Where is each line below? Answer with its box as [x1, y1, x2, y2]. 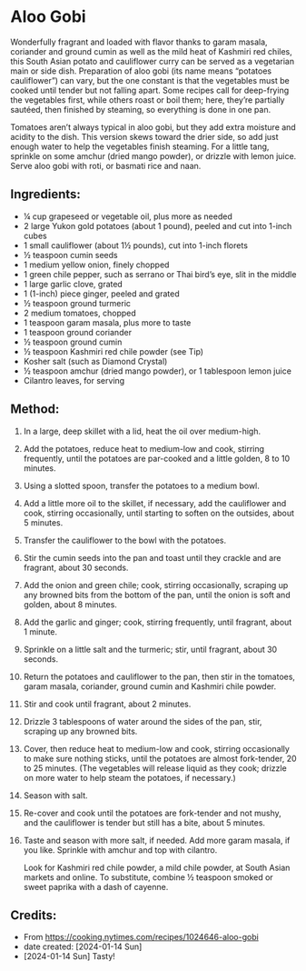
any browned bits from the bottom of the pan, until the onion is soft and [23, 589, 291, 600]
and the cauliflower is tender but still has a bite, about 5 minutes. [23, 816, 266, 828]
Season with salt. [23, 789, 89, 801]
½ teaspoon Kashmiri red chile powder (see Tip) [23, 345, 203, 356]
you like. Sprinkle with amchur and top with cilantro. [23, 844, 218, 856]
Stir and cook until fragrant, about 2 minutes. [23, 698, 192, 709]
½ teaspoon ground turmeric [23, 297, 131, 308]
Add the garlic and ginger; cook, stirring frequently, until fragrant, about [23, 616, 292, 627]
